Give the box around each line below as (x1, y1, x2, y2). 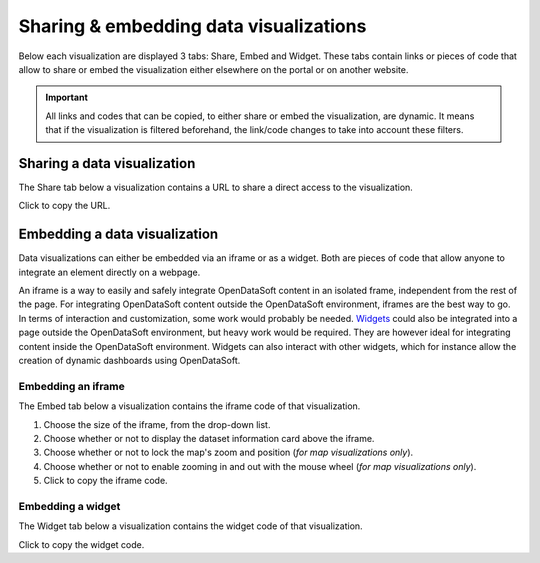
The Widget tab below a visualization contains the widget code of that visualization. (18, 520, 364, 532)
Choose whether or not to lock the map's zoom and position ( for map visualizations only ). (43, 446, 414, 459)
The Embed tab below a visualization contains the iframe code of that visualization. (18, 400, 361, 412)
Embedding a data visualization (18, 226, 219, 243)
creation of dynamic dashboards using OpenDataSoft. (18, 355, 241, 367)
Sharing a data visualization (18, 155, 196, 172)
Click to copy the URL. (18, 200, 111, 212)
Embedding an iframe (18, 379, 125, 393)
